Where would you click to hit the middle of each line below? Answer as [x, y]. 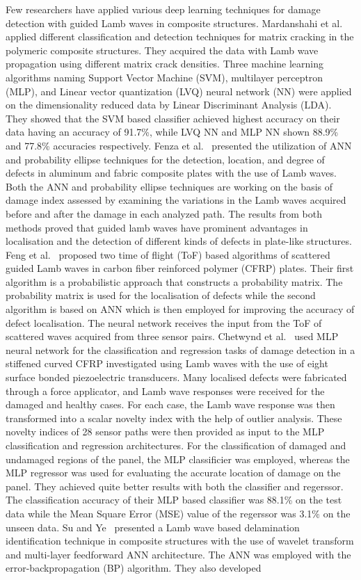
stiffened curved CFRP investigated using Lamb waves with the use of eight [167, 363]
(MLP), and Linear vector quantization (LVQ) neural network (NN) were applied [179, 91]
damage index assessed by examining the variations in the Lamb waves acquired [176, 200]
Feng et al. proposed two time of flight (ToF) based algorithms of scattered [168, 254]
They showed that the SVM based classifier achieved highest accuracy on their [173, 118]
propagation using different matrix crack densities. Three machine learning [165, 64]
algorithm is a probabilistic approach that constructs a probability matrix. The [174, 281]
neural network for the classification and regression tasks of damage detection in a [180, 349]
